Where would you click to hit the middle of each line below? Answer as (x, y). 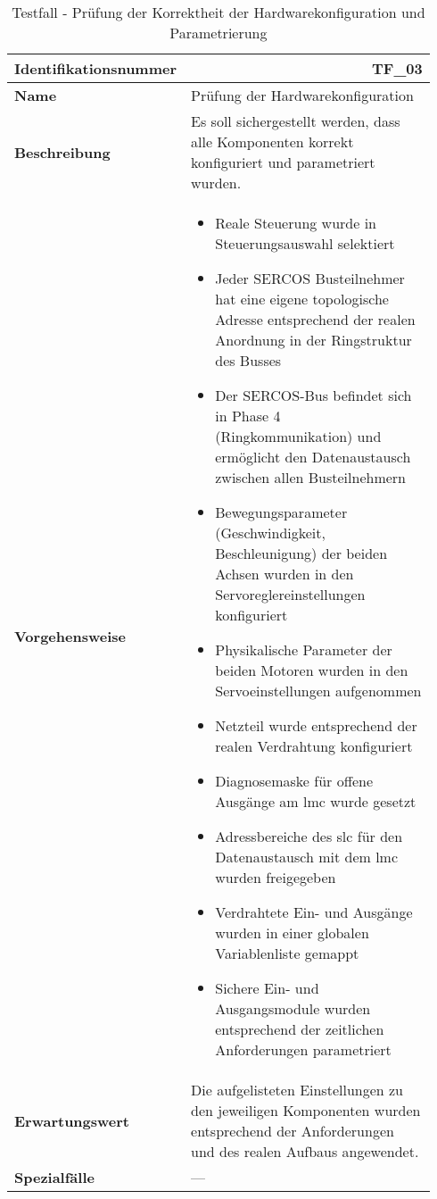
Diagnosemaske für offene (294, 781)
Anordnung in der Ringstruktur (313, 340)
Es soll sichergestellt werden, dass (296, 121)
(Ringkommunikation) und (298, 436)
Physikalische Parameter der (304, 649)
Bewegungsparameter (281, 512)
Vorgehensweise (70, 636)
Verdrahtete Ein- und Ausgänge (314, 912)
